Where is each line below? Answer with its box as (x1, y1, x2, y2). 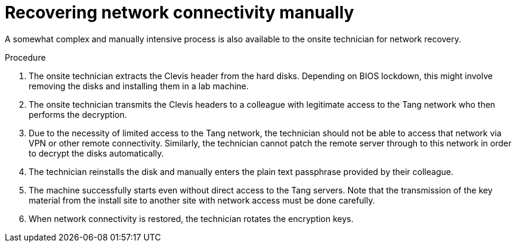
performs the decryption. (29, 109, 127, 120)
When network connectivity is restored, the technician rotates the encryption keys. (29, 213, 354, 224)
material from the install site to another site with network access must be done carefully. (29, 195, 375, 205)
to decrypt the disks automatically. (29, 148, 164, 158)
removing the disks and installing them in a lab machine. (29, 80, 249, 91)
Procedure (5, 52, 46, 62)
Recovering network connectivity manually (5, 2, 354, 23)
